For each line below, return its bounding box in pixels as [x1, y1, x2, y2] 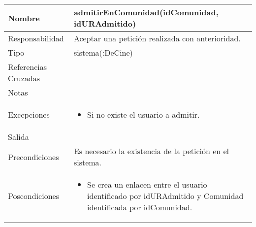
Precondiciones [8, 151, 59, 162]
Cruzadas [8, 72, 40, 84]
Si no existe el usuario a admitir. [87, 109, 200, 120]
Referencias [8, 61, 47, 72]
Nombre [8, 12, 40, 24]
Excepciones [8, 109, 50, 120]
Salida [8, 131, 29, 142]
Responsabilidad [8, 32, 64, 44]
